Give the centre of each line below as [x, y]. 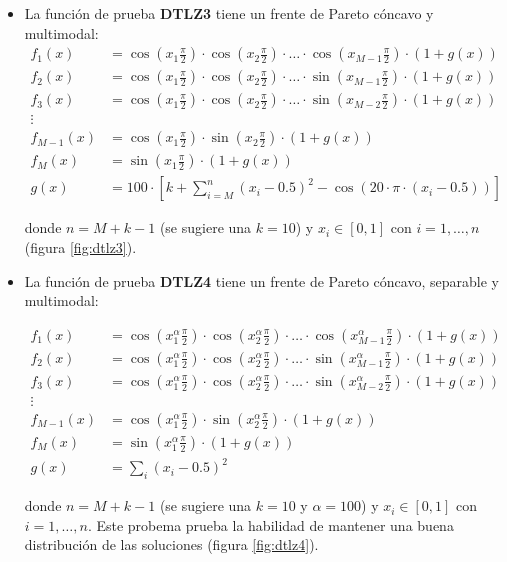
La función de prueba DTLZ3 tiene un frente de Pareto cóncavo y [229, 13]
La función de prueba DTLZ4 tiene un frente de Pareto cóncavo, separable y [261, 280]
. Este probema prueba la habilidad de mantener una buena [270, 524]
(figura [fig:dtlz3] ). [80, 247]
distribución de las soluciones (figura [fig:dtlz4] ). [171, 544]
